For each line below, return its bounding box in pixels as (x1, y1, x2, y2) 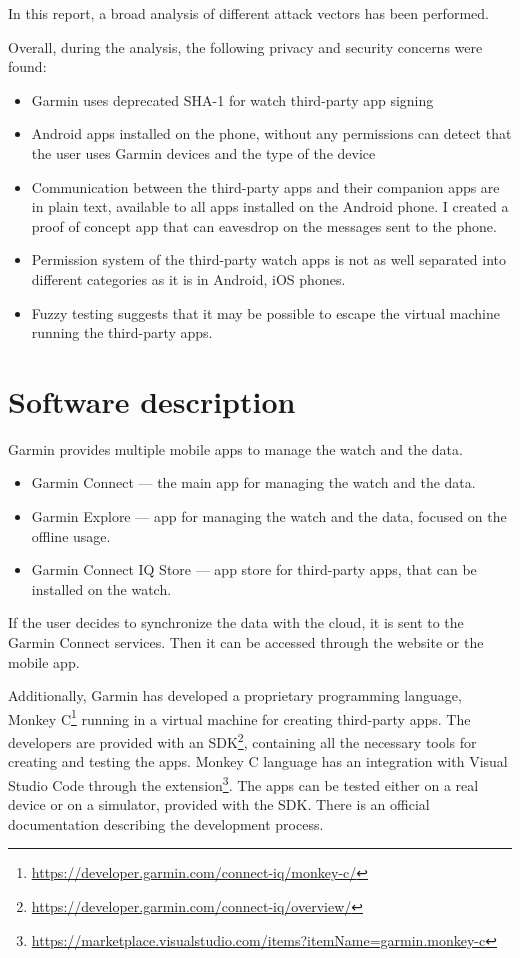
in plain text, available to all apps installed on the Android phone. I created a (31, 196, 509, 217)
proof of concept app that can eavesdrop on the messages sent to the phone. (31, 215, 497, 236)
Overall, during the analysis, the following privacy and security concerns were (8, 36, 483, 57)
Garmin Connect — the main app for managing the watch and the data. (31, 472, 476, 493)
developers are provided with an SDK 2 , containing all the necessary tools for (8, 729, 477, 752)
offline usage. (31, 525, 111, 546)
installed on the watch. (31, 578, 172, 599)
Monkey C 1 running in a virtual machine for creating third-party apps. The (8, 705, 471, 729)
